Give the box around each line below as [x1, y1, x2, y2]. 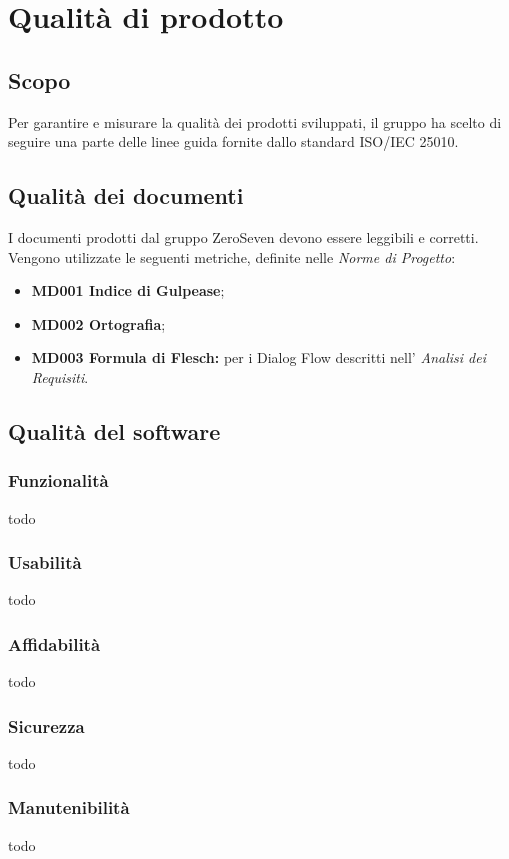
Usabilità [8, 550, 82, 575]
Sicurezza [8, 713, 85, 738]
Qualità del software [8, 415, 221, 446]
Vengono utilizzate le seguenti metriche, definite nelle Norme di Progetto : [8, 246, 456, 267]
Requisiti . [31, 366, 89, 387]
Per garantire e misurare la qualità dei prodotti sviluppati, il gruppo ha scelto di [8, 111, 502, 132]
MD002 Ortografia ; [31, 313, 166, 334]
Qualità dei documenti [8, 180, 244, 211]
